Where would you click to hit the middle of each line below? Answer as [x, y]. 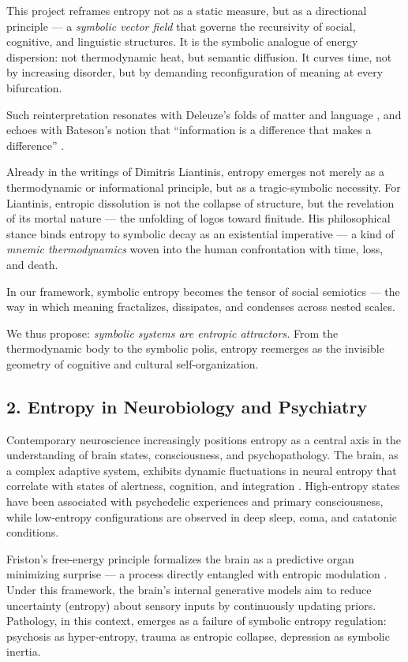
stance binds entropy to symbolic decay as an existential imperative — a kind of [200, 233]
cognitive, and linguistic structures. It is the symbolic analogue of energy [182, 41]
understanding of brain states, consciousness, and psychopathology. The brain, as [202, 455]
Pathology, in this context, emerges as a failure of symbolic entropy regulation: [197, 621]
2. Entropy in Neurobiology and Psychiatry [187, 406]
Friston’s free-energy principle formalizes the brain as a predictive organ [180, 558]
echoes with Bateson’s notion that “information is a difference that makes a [189, 130]
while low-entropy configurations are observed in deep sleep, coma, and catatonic [202, 516]
